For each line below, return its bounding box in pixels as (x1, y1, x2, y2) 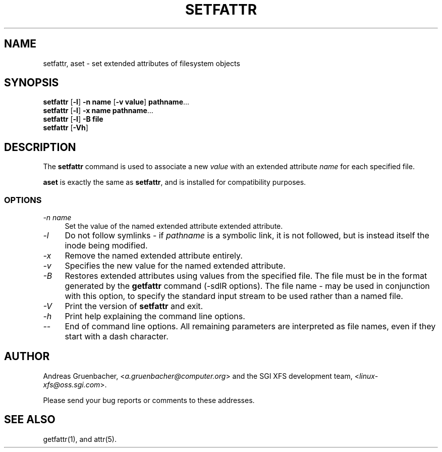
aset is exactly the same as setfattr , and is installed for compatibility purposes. (43, 178, 306, 187)
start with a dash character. (65, 331, 169, 342)
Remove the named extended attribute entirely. (65, 250, 243, 261)
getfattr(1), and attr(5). (43, 434, 117, 443)
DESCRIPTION (4, 140, 76, 154)
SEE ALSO (4, 413, 56, 426)
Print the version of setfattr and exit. (65, 301, 203, 312)
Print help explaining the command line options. (65, 311, 245, 322)
